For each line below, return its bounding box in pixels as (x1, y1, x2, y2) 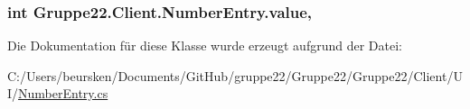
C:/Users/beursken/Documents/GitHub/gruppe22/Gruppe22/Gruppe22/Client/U (7, 66, 463, 85)
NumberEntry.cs (18, 84, 108, 103)
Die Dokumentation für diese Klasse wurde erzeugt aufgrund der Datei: (7, 36, 402, 55)
